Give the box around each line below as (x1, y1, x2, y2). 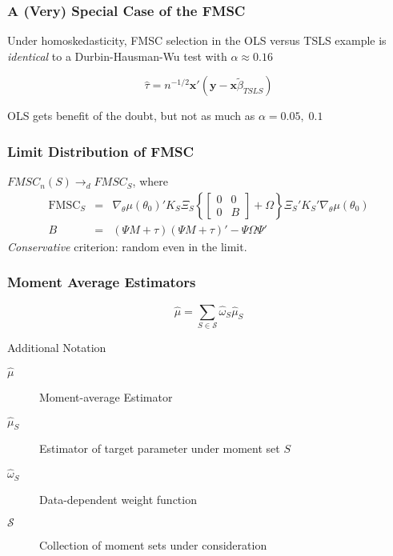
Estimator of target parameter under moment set (39, 440, 280, 457)
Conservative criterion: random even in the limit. (7, 238, 247, 254)
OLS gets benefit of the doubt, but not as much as (7, 107, 255, 124)
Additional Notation (7, 339, 106, 356)
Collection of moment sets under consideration (39, 537, 267, 554)
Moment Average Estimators (7, 272, 196, 292)
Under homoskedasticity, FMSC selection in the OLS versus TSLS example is (7, 32, 387, 49)
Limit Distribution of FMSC (7, 141, 194, 161)
